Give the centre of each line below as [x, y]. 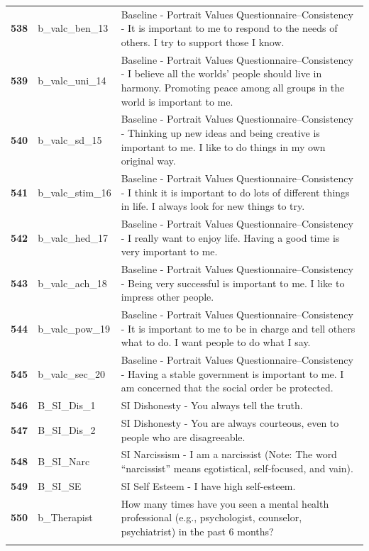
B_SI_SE [60, 485]
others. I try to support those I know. [203, 41]
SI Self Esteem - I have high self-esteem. [208, 485]
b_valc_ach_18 [72, 283]
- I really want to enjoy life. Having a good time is [230, 237]
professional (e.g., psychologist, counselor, [211, 517]
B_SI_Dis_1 [67, 405]
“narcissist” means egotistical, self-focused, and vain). [237, 468]
